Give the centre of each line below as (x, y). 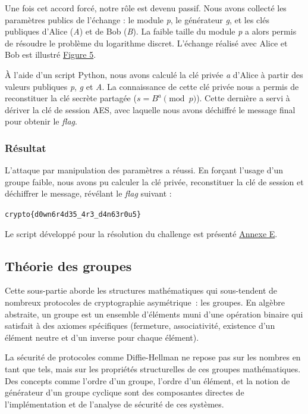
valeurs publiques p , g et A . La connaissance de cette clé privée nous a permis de (152, 86)
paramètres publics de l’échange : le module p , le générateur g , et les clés (137, 19)
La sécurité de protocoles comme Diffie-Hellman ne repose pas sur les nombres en (153, 357)
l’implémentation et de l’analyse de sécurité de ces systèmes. (114, 404)
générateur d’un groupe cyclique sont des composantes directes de (125, 392)
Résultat (26, 147)
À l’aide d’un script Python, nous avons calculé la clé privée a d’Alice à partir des (154, 74)
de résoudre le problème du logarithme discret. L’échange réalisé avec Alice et (146, 43)
